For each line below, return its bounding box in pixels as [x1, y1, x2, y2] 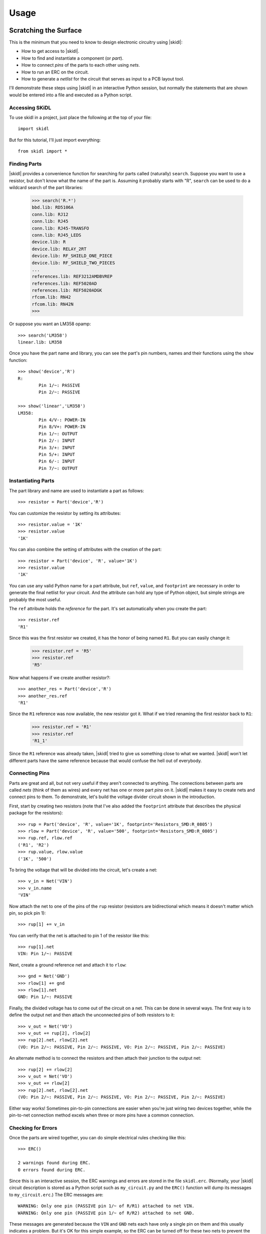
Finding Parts [9, 160, 42, 167]
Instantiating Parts [9, 477, 55, 484]
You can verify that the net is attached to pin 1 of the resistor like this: [9, 932, 150, 938]
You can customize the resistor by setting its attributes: [9, 510, 121, 516]
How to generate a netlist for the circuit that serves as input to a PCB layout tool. [21, 76, 184, 82]
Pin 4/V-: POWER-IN [38, 417, 86, 423]
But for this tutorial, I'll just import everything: [9, 137, 101, 143]
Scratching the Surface [9, 26, 82, 35]
